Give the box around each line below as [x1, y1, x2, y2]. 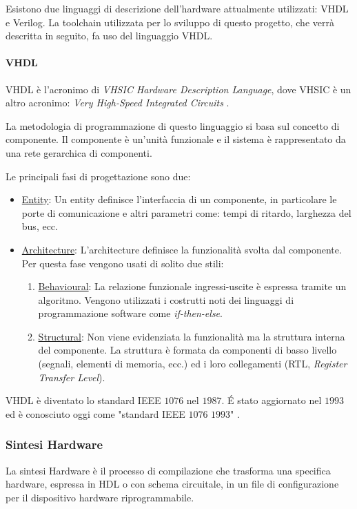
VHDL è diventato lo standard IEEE [6, 393, 161, 407]
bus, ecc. [21, 219, 58, 233]
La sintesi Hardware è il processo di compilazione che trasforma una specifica [6, 463, 331, 477]
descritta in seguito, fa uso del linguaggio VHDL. [6, 28, 213, 43]
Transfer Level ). [38, 369, 105, 384]
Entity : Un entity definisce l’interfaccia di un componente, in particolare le [21, 192, 337, 207]
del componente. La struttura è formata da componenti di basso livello [38, 343, 337, 357]
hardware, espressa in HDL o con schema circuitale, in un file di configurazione [6, 477, 339, 491]
